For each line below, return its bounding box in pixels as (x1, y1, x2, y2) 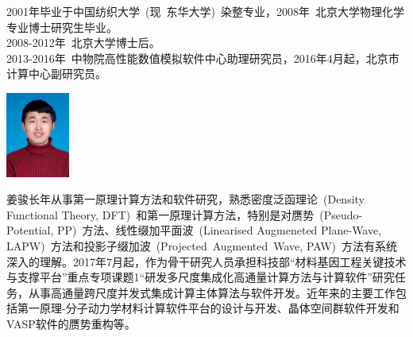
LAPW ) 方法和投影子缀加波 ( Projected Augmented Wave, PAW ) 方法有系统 (6, 237, 398, 254)
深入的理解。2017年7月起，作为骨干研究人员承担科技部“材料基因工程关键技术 (6, 253, 407, 269)
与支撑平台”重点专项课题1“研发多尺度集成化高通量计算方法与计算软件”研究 (6, 269, 395, 285)
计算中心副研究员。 (6, 65, 106, 82)
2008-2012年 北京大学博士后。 (6, 34, 160, 51)
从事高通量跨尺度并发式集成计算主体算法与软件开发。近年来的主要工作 (28, 284, 396, 300)
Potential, (6, 222, 54, 238)
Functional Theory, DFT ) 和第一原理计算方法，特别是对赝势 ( (6, 206, 324, 223)
